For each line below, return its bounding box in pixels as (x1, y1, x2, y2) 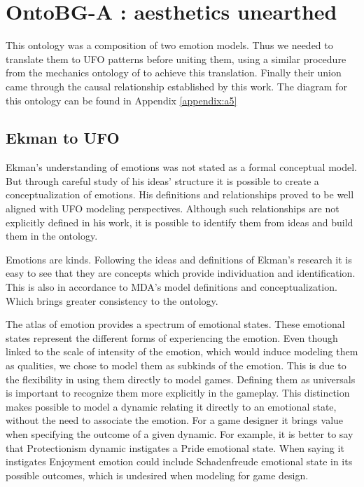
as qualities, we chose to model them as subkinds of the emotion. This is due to (6, 358, 346, 373)
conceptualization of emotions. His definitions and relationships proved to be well (6, 187, 354, 202)
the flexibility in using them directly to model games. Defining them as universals (6, 371, 356, 386)
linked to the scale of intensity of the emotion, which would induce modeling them (6, 344, 358, 359)
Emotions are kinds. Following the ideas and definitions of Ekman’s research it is (6, 252, 352, 266)
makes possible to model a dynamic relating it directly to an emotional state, (6, 399, 337, 413)
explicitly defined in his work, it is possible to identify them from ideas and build (6, 214, 353, 229)
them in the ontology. (6, 228, 98, 243)
